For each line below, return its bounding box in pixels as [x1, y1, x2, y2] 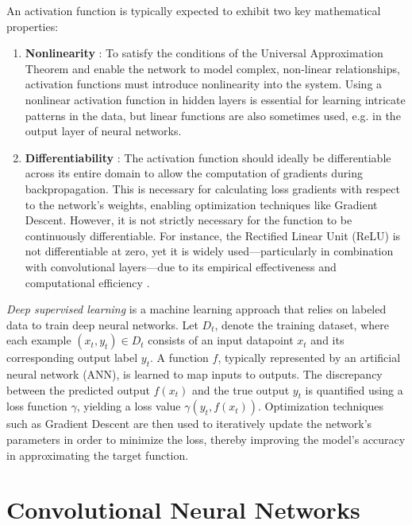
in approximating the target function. [6, 446, 189, 463]
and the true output [191, 381, 290, 398]
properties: [6, 17, 59, 34]
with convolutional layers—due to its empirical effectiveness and [25, 258, 337, 274]
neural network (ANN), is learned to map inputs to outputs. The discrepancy [6, 366, 383, 383]
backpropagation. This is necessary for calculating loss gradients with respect [25, 180, 400, 196]
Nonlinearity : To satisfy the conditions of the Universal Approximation [25, 45, 383, 61]
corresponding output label [6, 349, 138, 366]
